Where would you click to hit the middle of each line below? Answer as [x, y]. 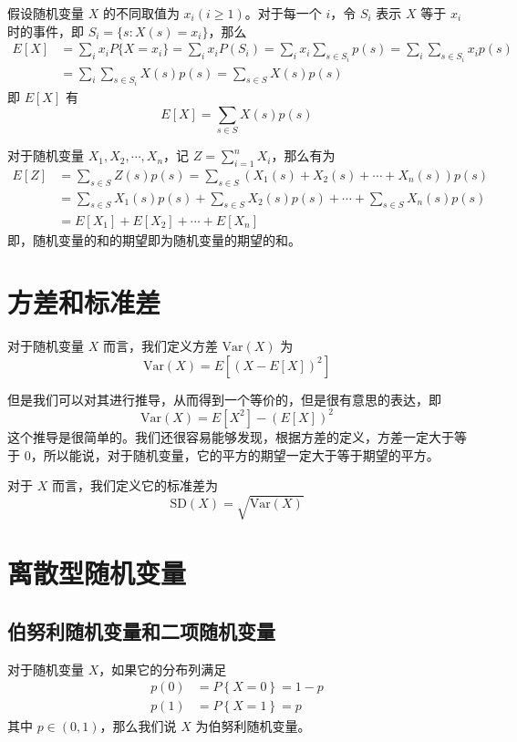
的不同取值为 [141, 13]
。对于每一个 [283, 13]
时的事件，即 [46, 31]
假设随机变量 [46, 13]
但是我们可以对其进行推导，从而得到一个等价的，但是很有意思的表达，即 [224, 399]
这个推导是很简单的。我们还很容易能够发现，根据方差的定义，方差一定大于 [231, 436]
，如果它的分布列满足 [163, 669]
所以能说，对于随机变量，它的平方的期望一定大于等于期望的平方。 [241, 454]
